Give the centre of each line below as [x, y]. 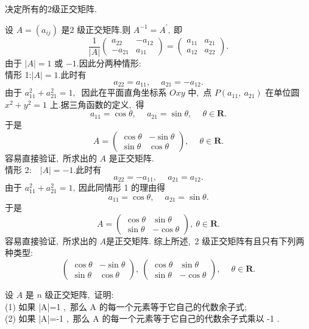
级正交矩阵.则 [104, 29]
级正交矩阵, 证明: [79, 294]
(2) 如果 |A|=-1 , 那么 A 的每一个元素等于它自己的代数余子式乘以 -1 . [142, 318]
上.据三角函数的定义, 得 [97, 104]
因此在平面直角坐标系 [124, 92]
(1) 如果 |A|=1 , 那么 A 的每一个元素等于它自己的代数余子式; [126, 306]
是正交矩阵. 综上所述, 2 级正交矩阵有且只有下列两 [205, 240]
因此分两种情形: [110, 62]
